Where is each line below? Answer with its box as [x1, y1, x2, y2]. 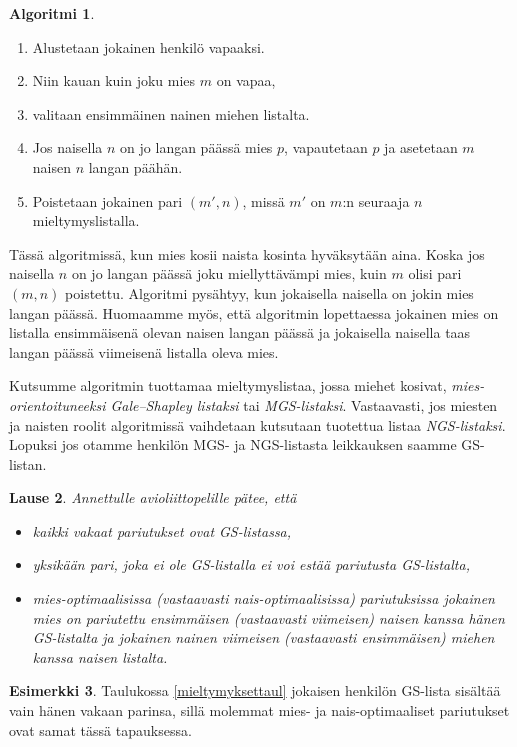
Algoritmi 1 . [9, 3, 95, 23]
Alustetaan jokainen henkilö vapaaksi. [32, 36, 265, 57]
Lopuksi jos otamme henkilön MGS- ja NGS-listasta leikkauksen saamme [9, 434, 457, 455]
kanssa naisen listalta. [32, 646, 168, 667]
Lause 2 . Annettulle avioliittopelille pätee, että [9, 487, 297, 508]
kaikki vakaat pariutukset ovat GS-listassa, [32, 520, 292, 541]
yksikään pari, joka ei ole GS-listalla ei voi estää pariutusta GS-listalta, [32, 554, 470, 575]
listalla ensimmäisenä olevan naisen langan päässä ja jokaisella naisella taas [9, 322, 471, 343]
